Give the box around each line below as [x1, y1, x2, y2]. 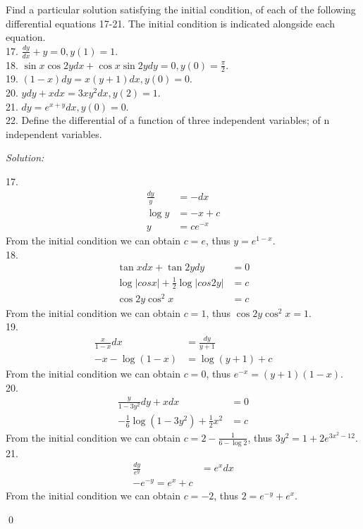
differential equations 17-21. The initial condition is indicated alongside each [6, 15, 335, 30]
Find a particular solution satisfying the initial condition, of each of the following [6, 2, 356, 16]
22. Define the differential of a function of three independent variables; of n [6, 113, 330, 127]
